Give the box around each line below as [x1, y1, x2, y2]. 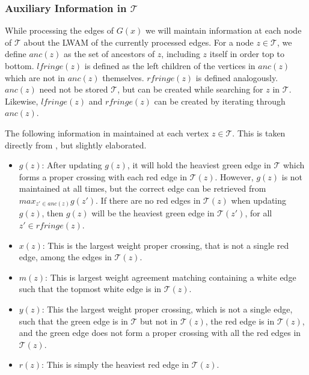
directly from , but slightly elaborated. [5, 138, 147, 151]
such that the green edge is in [19, 314, 128, 327]
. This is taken [232, 126, 286, 139]
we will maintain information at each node [145, 24, 302, 37]
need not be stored [39, 83, 108, 96]
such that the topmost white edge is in [19, 282, 162, 295]
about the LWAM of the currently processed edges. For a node [23, 35, 254, 48]
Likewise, [5, 94, 38, 107]
